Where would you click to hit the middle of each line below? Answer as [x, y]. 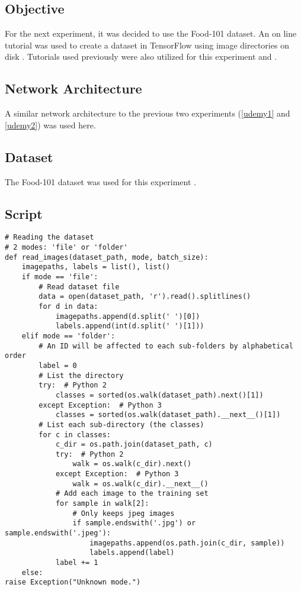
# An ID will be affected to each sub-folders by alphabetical [166, 346]
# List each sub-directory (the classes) [121, 424]
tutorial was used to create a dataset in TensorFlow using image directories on [147, 45]
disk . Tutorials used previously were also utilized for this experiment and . [141, 56]
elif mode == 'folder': [68, 336]
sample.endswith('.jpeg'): [58, 533]
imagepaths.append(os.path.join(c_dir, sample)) [187, 543]
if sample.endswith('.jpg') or [134, 523]
